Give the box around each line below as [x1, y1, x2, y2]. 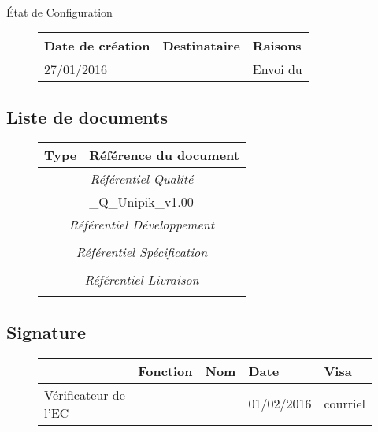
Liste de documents [6, 104, 168, 128]
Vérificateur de [44, 385, 125, 404]
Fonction [138, 361, 193, 380]
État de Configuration [6, 3, 113, 20]
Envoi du [252, 60, 302, 79]
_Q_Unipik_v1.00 [89, 192, 194, 211]
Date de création [44, 36, 150, 55]
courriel [324, 394, 365, 413]
